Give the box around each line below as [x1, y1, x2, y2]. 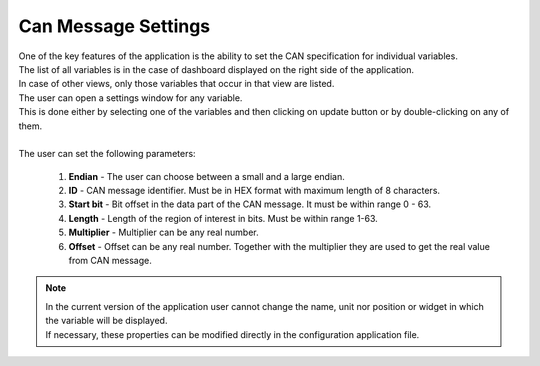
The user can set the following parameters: [18, 148, 196, 160]
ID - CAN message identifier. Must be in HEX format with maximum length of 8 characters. [68, 185, 440, 197]
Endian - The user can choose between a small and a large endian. [68, 170, 345, 182]
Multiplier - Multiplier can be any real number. [68, 226, 259, 239]
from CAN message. [68, 255, 152, 267]
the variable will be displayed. [45, 315, 168, 327]
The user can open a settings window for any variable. [18, 91, 243, 104]
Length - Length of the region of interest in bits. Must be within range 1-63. [68, 212, 379, 224]
